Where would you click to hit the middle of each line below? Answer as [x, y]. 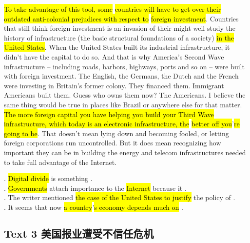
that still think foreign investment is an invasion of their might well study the [120, 28]
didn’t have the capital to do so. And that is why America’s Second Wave [114, 56]
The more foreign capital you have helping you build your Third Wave [109, 114]
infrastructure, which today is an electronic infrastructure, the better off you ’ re [122, 124]
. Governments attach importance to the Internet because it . [95, 188]
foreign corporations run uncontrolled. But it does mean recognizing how [113, 143]
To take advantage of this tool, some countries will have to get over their [113, 9]
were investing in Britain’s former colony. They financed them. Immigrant [114, 85]
